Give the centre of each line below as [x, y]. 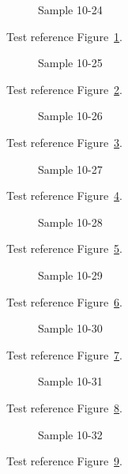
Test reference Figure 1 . [64, 36]
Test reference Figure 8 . [64, 407]
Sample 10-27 [70, 169]
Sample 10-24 [70, 9]
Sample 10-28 [70, 222]
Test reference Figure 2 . [64, 89]
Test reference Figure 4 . [64, 196]
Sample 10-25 [70, 63]
